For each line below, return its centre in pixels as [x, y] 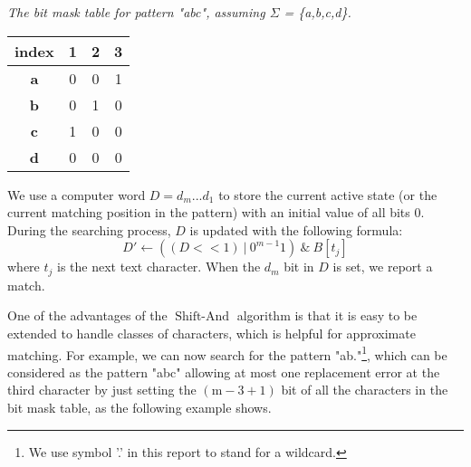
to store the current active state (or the [328, 194]
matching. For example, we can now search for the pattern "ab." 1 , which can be [227, 353]
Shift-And [202, 317]
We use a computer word [77, 194]
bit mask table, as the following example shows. [139, 408]
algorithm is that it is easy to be [327, 315]
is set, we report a [383, 267]
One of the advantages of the [87, 315]
